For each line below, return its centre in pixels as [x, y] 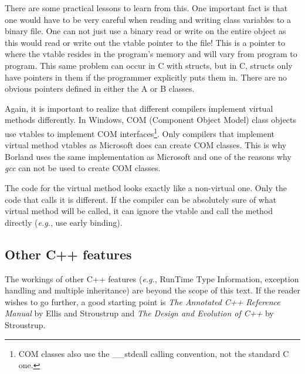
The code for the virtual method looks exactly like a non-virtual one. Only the [146, 187]
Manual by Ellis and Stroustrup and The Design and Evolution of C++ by [139, 313]
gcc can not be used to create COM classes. [83, 168]
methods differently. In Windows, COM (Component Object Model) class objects [151, 120]
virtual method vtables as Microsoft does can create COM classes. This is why [146, 145]
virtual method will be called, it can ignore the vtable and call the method [139, 211]
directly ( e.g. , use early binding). [64, 222]
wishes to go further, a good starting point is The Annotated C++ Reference [143, 301]
